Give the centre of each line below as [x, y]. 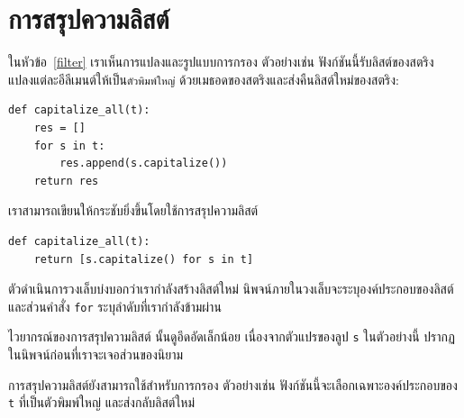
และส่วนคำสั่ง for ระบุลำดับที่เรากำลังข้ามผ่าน [115, 306]
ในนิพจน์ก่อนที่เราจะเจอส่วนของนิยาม [96, 354]
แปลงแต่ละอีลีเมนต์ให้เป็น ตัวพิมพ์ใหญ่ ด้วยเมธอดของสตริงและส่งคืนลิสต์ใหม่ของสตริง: [204, 79]
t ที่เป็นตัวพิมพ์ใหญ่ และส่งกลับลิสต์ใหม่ [102, 402]
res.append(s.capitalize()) [144, 164]
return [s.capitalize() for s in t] [144, 259]
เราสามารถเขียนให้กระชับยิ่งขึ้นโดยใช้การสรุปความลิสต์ [133, 210]
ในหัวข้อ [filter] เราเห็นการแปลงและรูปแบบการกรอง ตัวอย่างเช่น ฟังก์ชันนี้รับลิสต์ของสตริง [221, 62]
